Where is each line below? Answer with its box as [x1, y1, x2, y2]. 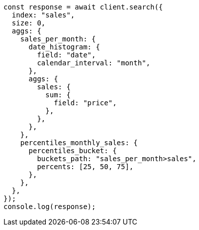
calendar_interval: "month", [37, 59, 151, 67]
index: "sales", [11, 11, 75, 19]
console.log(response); [3, 203, 96, 211]
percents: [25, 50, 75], [37, 163, 134, 171]
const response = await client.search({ [3, 3, 163, 11]
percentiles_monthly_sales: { [20, 139, 138, 147]
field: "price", [54, 99, 117, 107]
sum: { [45, 91, 71, 99]
